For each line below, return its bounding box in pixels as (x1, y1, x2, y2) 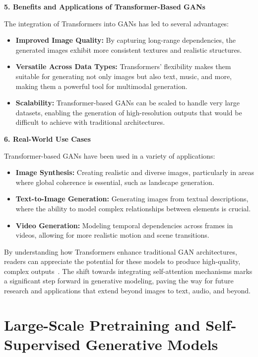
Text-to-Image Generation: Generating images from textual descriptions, (15, 193, 249, 204)
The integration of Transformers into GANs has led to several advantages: (4, 18, 229, 28)
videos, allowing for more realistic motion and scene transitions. (15, 230, 209, 240)
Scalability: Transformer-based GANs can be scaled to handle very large (15, 97, 240, 108)
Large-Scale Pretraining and (4, 314, 200, 335)
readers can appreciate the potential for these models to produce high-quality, (4, 256, 241, 267)
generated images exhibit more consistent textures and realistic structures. (15, 44, 242, 55)
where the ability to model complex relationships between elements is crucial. (15, 203, 251, 213)
